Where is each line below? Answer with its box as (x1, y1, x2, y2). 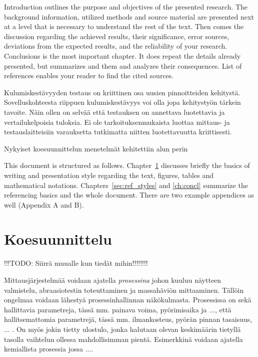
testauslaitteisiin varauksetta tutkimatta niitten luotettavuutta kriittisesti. (4, 126, 232, 137)
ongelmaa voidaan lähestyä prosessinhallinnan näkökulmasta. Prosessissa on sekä (4, 294, 251, 305)
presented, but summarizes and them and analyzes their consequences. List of (4, 60, 242, 71)
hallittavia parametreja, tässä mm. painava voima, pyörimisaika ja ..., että (4, 304, 231, 314)
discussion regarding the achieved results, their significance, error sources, (4, 31, 229, 41)
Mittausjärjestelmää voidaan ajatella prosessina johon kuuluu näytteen (4, 275, 221, 285)
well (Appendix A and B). (4, 199, 84, 210)
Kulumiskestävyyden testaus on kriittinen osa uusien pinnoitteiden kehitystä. (4, 87, 240, 97)
